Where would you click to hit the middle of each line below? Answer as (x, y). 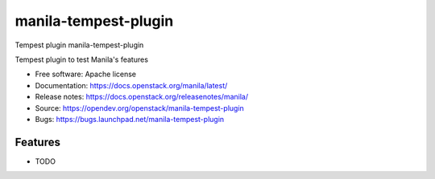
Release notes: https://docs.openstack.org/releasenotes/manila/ (142, 97)
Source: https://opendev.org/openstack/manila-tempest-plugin (140, 108)
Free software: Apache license (86, 74)
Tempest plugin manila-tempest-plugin (79, 45)
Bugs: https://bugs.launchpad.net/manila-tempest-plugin (130, 119)
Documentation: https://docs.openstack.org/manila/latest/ (131, 85)
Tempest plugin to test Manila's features (82, 59)
